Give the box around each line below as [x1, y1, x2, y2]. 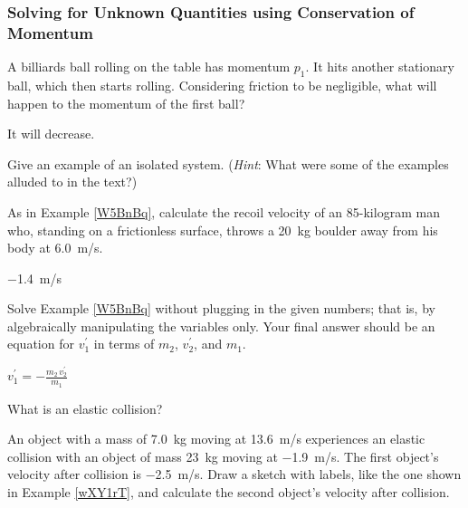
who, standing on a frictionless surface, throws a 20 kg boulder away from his [7, 220, 438, 239]
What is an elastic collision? [7, 398, 163, 417]
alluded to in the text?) [7, 172, 138, 191]
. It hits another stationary [305, 57, 454, 76]
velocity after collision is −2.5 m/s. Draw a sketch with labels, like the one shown [7, 465, 462, 484]
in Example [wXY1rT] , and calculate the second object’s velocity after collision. [7, 482, 450, 501]
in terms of [93, 334, 155, 353]
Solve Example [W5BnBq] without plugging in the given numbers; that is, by [7, 299, 435, 318]
